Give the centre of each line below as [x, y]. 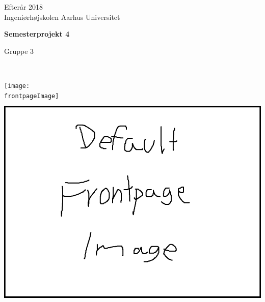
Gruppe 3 [19, 51]
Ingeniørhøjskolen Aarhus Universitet [62, 17]
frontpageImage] [32, 96]
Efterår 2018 [24, 7]
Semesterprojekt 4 [37, 34]
